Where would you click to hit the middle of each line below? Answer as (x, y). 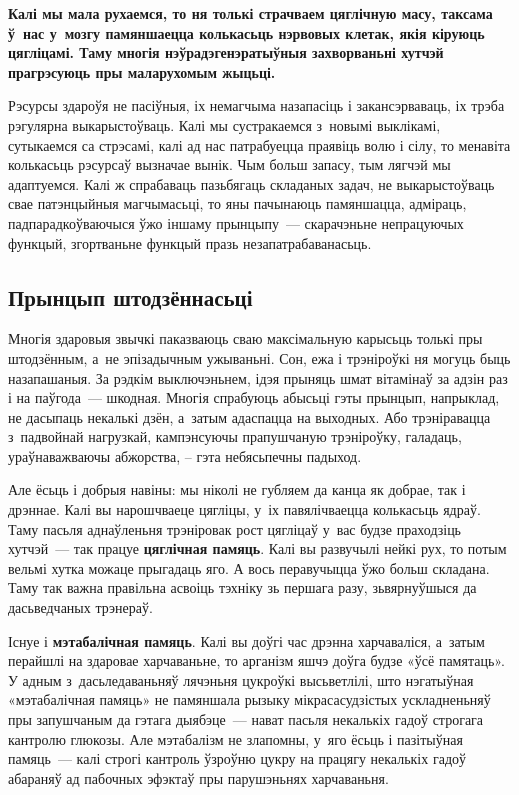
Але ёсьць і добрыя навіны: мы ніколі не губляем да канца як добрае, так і (237, 489)
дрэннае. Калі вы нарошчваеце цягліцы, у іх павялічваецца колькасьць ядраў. (244, 509)
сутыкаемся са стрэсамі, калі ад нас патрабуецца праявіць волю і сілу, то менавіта (259, 144)
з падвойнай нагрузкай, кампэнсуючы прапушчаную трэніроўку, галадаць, (235, 436)
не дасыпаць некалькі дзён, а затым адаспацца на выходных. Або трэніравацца (249, 416)
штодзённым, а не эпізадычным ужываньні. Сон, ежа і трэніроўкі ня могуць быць (259, 357)
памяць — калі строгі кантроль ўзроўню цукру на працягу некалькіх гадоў (237, 758)
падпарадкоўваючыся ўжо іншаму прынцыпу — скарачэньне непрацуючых (236, 222)
